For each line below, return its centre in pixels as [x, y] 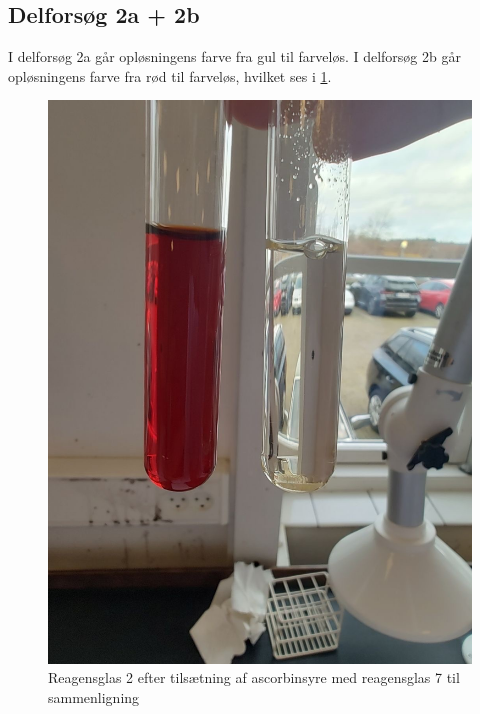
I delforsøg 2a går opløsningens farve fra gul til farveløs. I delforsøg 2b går [234, 56]
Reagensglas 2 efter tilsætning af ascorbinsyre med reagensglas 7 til [254, 677]
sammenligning [94, 696]
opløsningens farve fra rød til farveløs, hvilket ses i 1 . [170, 75]
